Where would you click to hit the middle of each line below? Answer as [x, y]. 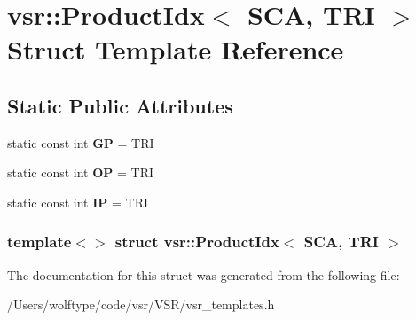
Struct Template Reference [176, 49]
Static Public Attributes [120, 105]
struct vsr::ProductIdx [197, 242]
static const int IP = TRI [78, 202]
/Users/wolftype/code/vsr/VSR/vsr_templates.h [141, 304]
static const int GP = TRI [81, 142]
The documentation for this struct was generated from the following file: [204, 274]
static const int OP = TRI [80, 172]
